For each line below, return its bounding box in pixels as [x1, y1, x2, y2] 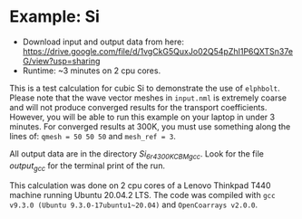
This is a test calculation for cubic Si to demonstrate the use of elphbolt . [9, 82, 281, 93]
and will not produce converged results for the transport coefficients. [9, 101, 268, 112]
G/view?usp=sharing [22, 55, 101, 66]
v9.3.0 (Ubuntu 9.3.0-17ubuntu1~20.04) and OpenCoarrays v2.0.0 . [9, 199, 258, 210]
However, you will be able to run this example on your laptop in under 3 [9, 111, 275, 122]
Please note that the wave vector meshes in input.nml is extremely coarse [9, 92, 287, 103]
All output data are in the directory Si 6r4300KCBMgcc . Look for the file [9, 148, 265, 161]
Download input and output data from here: [22, 36, 184, 47]
